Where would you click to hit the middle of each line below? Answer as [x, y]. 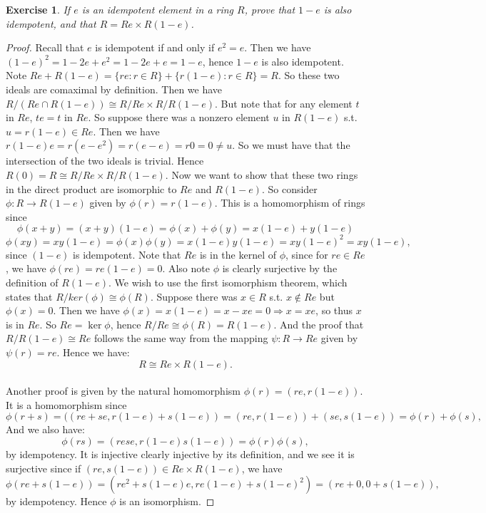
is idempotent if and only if [155, 47]
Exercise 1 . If [38, 9]
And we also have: [45, 429]
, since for [307, 254]
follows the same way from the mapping [181, 338]
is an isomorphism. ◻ [167, 501]
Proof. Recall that [45, 47]
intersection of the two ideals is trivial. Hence [105, 161]
